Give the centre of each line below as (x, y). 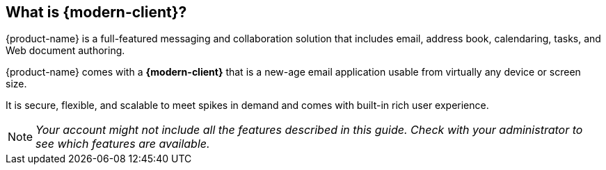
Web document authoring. (65, 51)
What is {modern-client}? (96, 12)
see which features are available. (123, 144)
